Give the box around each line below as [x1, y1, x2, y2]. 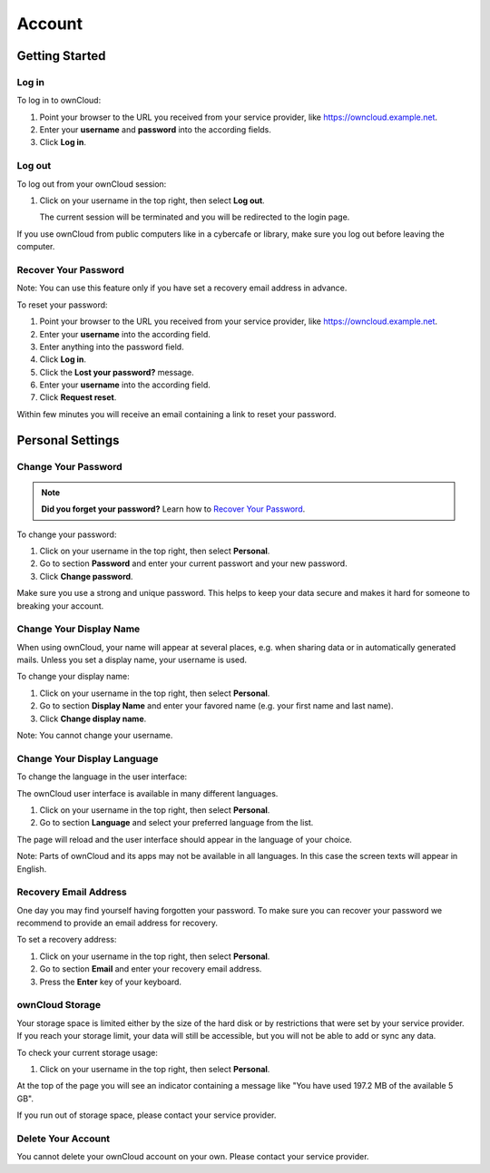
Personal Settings [16, 432, 120, 448]
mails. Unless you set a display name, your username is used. [16, 654, 248, 666]
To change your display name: [16, 671, 131, 682]
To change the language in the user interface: [16, 771, 188, 782]
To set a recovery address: [16, 934, 117, 945]
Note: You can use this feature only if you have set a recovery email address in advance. [16, 282, 348, 294]
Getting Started [16, 48, 106, 64]
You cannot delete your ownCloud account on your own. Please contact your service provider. [16, 1151, 369, 1162]
